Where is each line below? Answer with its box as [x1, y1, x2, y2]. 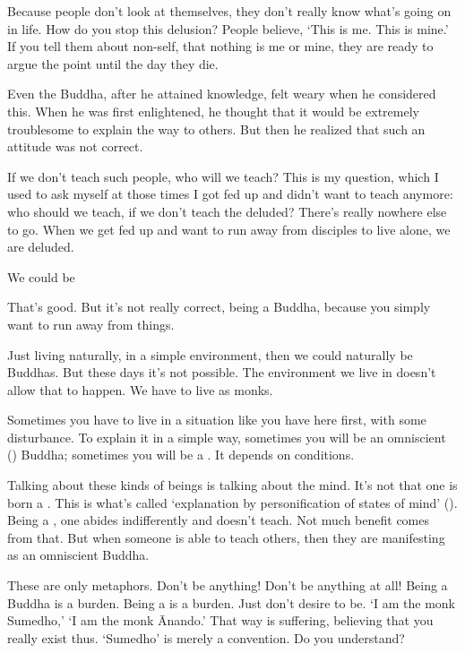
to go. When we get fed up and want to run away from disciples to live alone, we [7, 219, 451, 238]
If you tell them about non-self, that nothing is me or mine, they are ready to [7, 37, 434, 56]
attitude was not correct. [7, 137, 143, 156]
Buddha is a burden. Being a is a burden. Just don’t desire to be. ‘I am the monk [7, 593, 455, 612]
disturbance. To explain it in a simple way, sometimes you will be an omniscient [7, 427, 446, 446]
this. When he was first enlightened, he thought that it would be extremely [7, 101, 419, 120]
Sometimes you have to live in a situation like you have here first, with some [7, 410, 426, 429]
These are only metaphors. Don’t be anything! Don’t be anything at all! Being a [7, 576, 448, 595]
